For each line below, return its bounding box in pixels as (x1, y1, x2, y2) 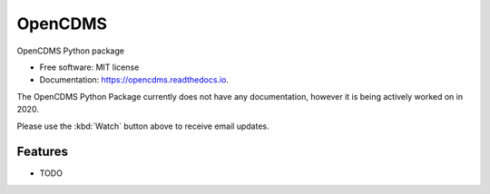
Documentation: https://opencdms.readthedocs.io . (39, 74, 229, 85)
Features (16, 144, 68, 160)
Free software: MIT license (39, 62, 140, 73)
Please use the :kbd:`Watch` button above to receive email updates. (16, 121, 269, 131)
